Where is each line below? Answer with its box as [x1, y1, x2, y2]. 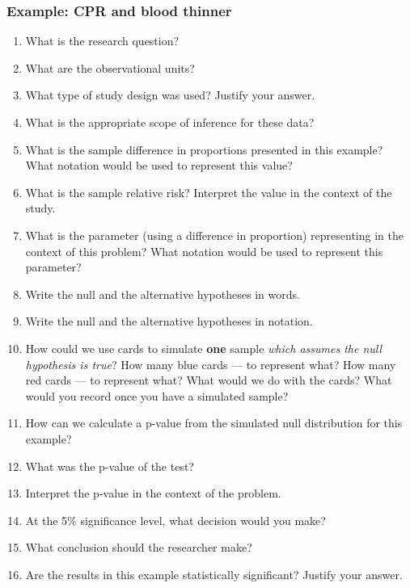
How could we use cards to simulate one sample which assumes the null [25, 339, 383, 356]
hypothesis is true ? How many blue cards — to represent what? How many [25, 355, 396, 372]
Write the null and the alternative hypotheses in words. [25, 285, 300, 302]
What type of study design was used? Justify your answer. [25, 86, 315, 103]
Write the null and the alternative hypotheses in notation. [25, 313, 313, 330]
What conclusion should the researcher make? [25, 539, 252, 556]
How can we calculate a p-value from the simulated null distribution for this [25, 414, 403, 431]
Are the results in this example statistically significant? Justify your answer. [25, 565, 403, 582]
